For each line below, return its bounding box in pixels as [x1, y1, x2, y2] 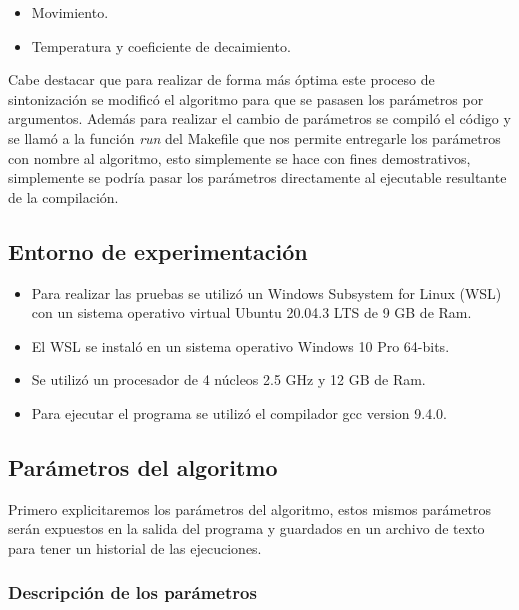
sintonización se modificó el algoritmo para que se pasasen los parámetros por [8, 88, 484, 109]
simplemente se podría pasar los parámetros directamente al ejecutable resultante [8, 167, 507, 188]
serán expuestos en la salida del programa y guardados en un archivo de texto [8, 518, 485, 539]
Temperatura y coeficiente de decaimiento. [31, 35, 291, 56]
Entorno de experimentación [8, 235, 308, 266]
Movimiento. [31, 2, 109, 22]
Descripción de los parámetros [8, 580, 257, 605]
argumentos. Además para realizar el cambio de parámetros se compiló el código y [8, 108, 511, 129]
